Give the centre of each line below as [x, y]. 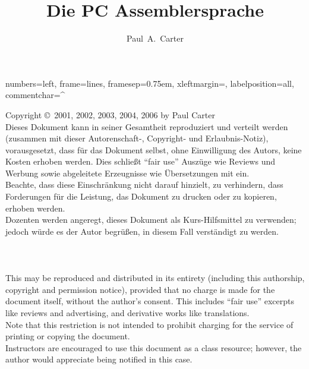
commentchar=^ [35, 95]
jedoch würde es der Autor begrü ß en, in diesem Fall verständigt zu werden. [142, 231]
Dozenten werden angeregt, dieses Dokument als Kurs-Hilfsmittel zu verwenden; [151, 220]
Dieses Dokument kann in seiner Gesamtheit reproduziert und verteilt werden [147, 126]
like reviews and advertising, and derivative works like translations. [127, 313]
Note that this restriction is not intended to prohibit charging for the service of [149, 324]
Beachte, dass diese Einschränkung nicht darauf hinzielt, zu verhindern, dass [144, 184]
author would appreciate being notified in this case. [99, 359]
